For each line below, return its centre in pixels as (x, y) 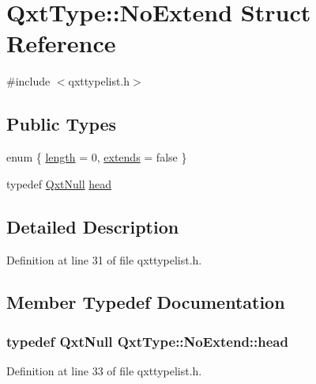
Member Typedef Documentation (146, 302)
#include (28, 81)
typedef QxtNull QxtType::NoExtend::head (147, 341)
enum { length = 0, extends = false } (97, 157)
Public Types (62, 124)
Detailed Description (93, 226)
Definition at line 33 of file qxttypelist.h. (104, 371)
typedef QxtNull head (59, 183)
